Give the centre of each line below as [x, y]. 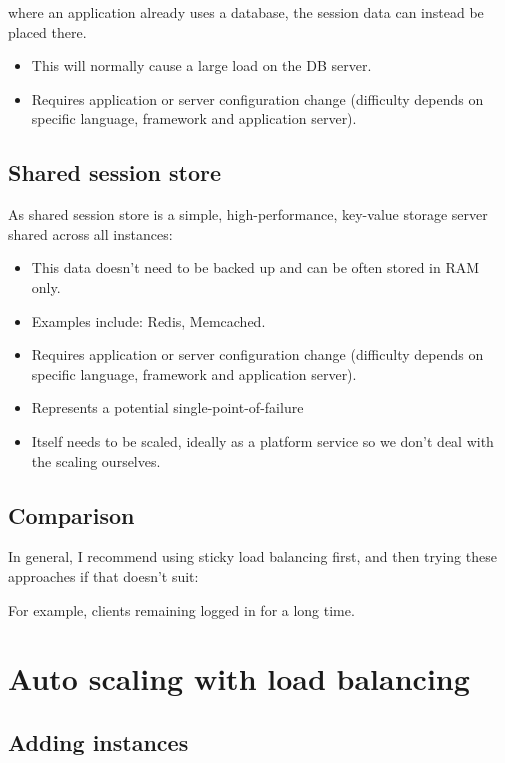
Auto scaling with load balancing [239, 678]
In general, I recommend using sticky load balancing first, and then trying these [252, 556]
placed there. [47, 31]
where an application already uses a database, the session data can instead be [246, 12]
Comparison [71, 514]
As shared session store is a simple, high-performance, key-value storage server [248, 214]
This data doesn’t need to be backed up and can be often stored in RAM [255, 267]
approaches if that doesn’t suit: [103, 575]
